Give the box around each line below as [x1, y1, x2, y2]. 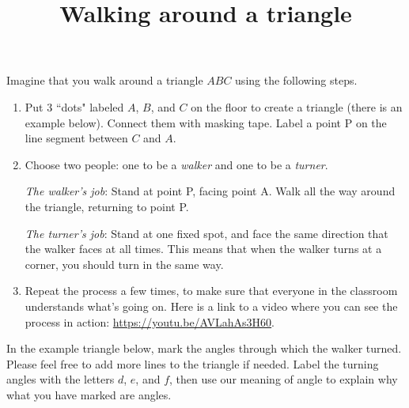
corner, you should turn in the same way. [25, 255, 224, 272]
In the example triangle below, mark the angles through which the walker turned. [6, 340, 402, 357]
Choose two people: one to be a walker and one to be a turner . [25, 156, 328, 172]
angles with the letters [6, 371, 115, 387]
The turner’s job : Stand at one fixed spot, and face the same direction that [25, 225, 388, 241]
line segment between [25, 130, 128, 146]
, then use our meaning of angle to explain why [169, 371, 398, 387]
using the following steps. [235, 72, 358, 89]
